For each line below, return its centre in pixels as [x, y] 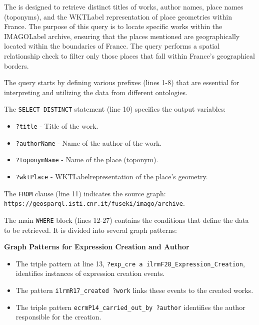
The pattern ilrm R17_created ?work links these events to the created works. [134, 290]
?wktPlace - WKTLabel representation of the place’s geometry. [112, 176]
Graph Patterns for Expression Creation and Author [97, 247]
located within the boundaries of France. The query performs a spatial [112, 46]
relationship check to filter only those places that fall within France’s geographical [129, 55]
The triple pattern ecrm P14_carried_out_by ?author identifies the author [130, 307]
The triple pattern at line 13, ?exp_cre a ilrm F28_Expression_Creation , [130, 263]
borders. [16, 65]
